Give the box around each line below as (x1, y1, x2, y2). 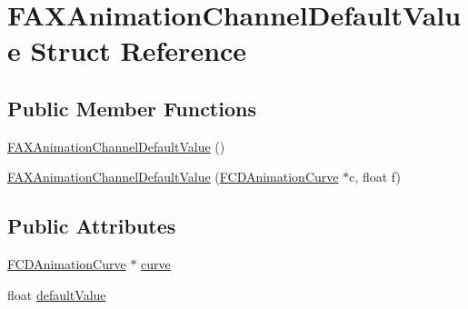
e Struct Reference (7, 32, 247, 69)
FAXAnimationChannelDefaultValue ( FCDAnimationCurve (7, 167, 339, 186)
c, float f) (349, 167, 401, 186)
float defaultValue (7, 284, 106, 304)
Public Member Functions (7, 94, 256, 122)
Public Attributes (7, 212, 176, 240)
